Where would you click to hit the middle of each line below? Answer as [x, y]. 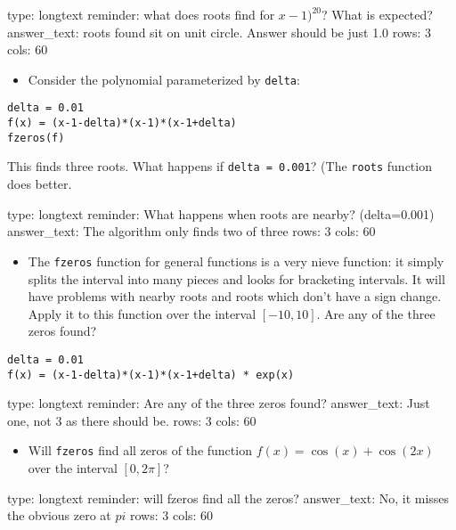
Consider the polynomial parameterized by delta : [164, 79]
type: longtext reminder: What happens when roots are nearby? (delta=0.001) [221, 213]
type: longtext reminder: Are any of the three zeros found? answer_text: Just [219, 403]
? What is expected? [377, 14]
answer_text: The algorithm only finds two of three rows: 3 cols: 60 [191, 231]
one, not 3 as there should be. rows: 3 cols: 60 [132, 420]
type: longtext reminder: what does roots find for [141, 14]
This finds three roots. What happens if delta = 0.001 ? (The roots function [220, 166]
